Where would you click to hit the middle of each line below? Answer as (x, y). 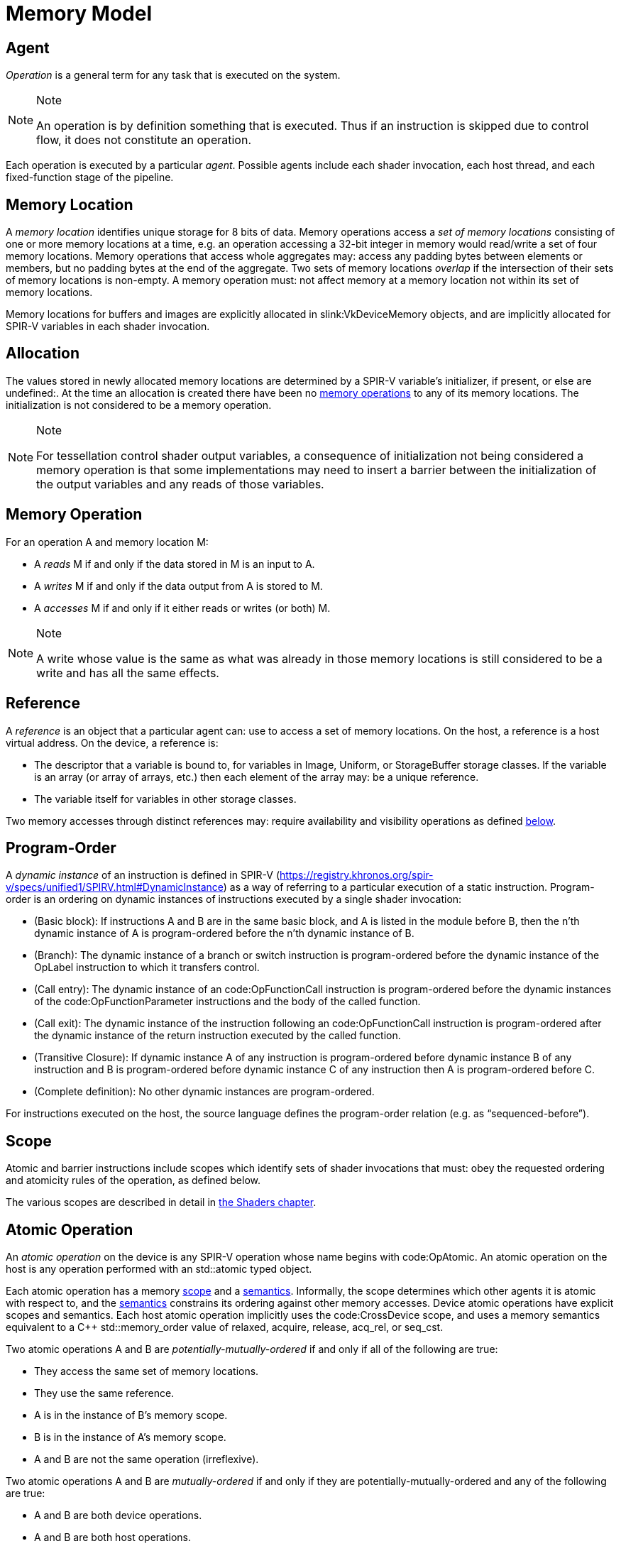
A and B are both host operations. (112, 1537)
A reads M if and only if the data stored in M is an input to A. (175, 564)
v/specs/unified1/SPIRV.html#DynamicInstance (115, 887)
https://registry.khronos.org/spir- (357, 875)
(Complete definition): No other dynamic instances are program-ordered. (204, 1092)
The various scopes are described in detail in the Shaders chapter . (161, 1202)
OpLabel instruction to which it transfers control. (147, 967)
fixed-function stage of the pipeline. (90, 177)
